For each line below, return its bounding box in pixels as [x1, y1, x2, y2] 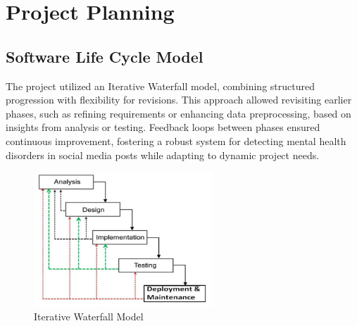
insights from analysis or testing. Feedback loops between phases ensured [6, 120, 320, 134]
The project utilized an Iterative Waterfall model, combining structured [6, 78, 315, 93]
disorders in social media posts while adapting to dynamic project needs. [6, 147, 320, 162]
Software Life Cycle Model [6, 45, 203, 67]
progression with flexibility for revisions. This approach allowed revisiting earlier [6, 92, 352, 107]
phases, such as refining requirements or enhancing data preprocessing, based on [6, 106, 351, 120]
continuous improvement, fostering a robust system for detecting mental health [6, 133, 346, 148]
